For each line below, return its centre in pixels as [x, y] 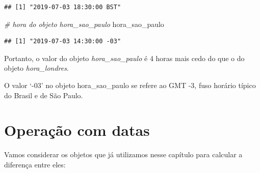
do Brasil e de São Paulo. [44, 95]
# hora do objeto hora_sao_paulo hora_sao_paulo [84, 24]
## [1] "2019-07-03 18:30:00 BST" [63, 7]
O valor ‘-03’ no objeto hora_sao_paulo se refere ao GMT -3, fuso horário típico [130, 85]
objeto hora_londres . [36, 68]
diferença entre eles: [35, 164]
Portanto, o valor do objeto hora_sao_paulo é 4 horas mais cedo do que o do [124, 58]
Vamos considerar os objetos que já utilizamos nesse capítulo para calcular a [123, 154]
